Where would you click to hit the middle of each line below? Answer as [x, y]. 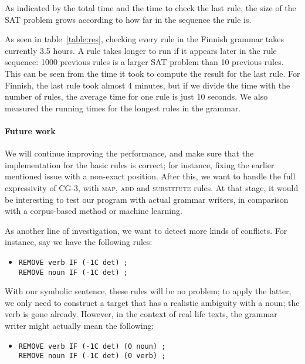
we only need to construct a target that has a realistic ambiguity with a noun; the [152, 302]
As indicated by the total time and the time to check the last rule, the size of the [150, 8]
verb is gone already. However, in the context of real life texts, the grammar [141, 314]
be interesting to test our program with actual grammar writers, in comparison [147, 199]
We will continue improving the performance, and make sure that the [129, 153]
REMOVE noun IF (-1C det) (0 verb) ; [92, 356]
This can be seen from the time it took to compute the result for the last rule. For [152, 73]
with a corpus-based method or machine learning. [94, 211]
